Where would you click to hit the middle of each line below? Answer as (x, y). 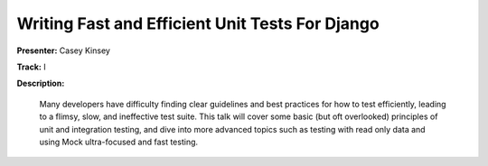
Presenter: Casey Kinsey (63, 51)
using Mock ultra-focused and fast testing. (119, 142)
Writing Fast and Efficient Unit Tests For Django (198, 23)
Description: (41, 83)
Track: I (31, 67)
